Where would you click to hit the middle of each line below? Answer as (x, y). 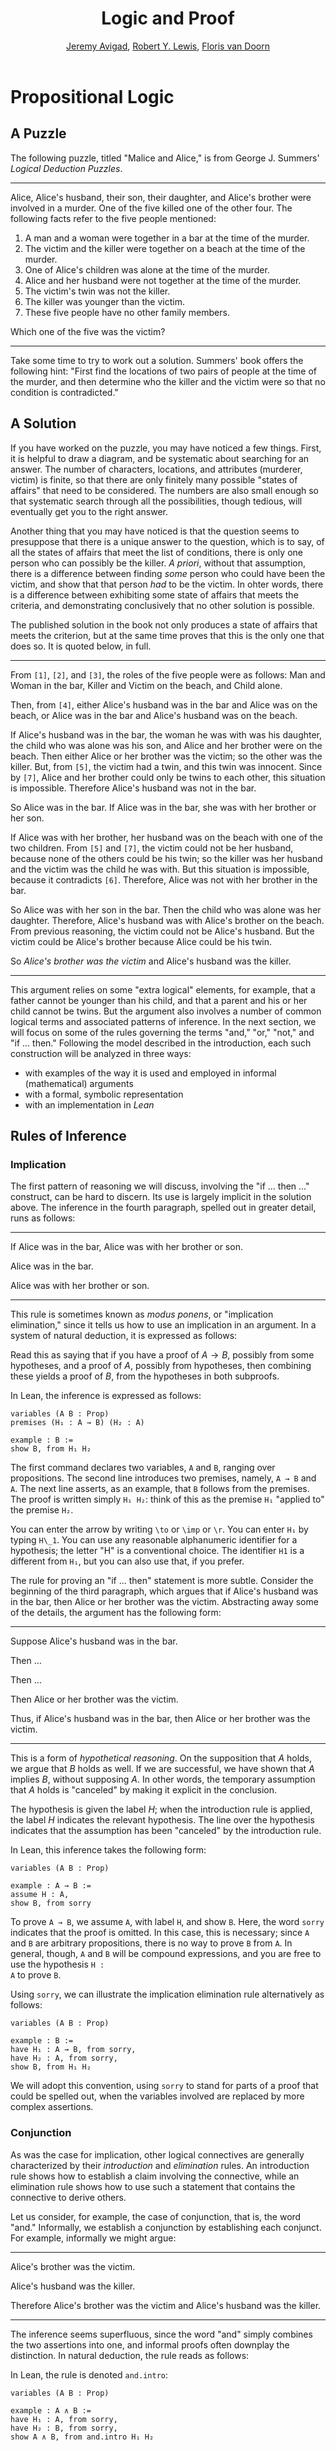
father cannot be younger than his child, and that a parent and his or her (159, 1000)
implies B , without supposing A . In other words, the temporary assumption (163, 1779)
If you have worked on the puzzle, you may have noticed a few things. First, (166, 448)
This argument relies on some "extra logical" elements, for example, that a (163, 989)
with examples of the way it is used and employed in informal (150, 1073)
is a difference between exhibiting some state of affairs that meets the (154, 594)
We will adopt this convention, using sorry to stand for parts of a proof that (164, 2086)
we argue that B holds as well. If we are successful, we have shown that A (162, 1769)
